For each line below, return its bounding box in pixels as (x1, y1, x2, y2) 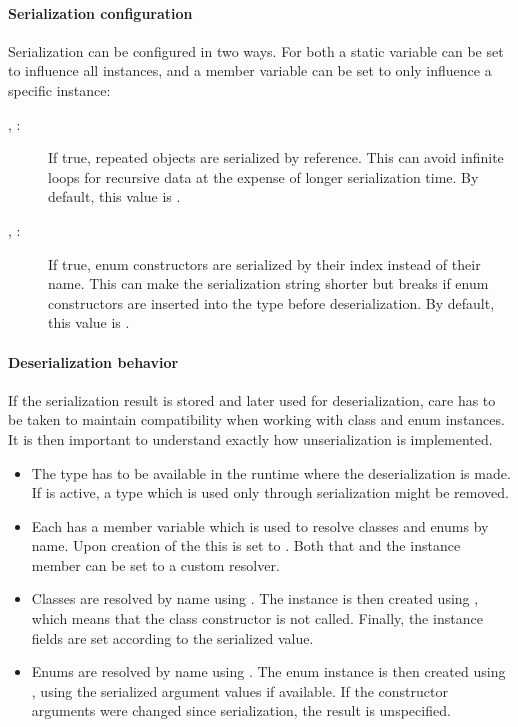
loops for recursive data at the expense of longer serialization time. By (48, 166, 479, 187)
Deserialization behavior (8, 351, 179, 372)
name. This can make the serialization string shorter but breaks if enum (48, 273, 489, 294)
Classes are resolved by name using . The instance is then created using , (31, 588, 479, 609)
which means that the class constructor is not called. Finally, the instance (31, 608, 483, 629)
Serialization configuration (8, 2, 193, 23)
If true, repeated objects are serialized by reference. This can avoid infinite (48, 147, 504, 168)
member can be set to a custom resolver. (31, 554, 280, 575)
